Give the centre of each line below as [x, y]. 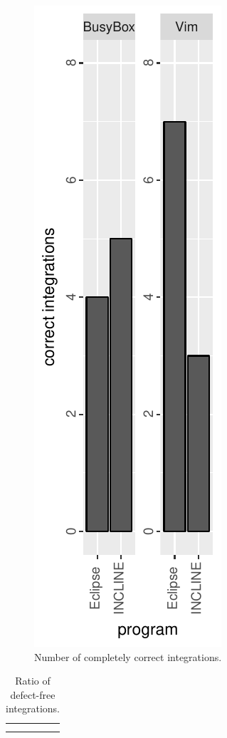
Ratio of [33, 681]
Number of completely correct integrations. [128, 656]
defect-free [33, 694]
